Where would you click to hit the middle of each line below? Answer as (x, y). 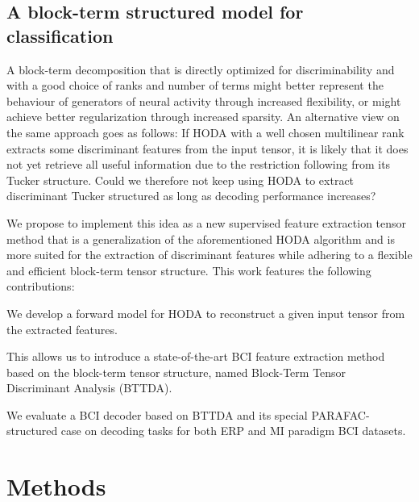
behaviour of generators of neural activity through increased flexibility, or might (204, 100)
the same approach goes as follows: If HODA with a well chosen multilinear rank (205, 132)
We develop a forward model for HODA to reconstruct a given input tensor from (206, 313)
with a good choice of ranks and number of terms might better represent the (195, 85)
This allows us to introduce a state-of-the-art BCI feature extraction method (196, 356)
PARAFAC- (340, 414)
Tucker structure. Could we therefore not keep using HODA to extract (180, 180)
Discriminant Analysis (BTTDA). (89, 388)
